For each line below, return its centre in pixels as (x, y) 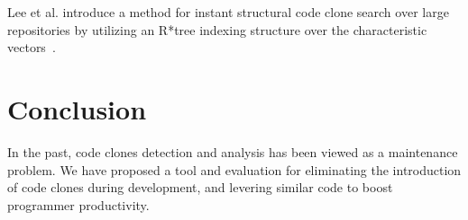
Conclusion (77, 108)
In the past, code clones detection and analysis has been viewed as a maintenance (233, 151)
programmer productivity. (78, 204)
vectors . (32, 47)
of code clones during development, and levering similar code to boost (200, 187)
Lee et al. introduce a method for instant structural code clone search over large (228, 12)
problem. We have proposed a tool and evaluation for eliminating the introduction (234, 169)
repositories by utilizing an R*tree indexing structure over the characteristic (217, 29)
